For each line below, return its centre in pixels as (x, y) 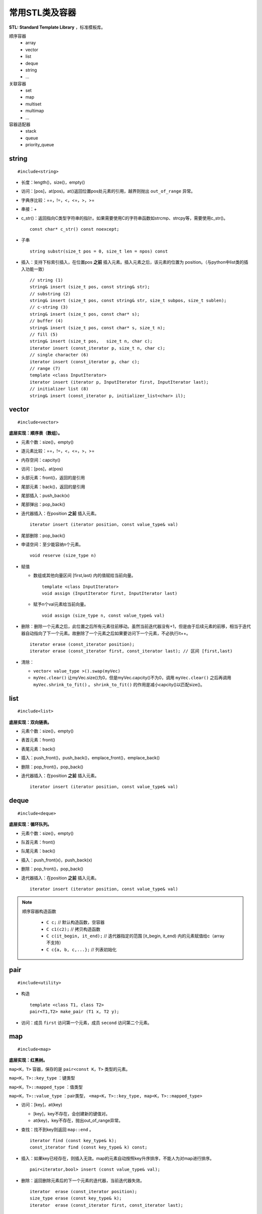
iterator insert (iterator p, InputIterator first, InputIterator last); (119, 382)
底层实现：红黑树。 (28, 1060)
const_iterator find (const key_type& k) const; (89, 1147)
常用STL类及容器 (42, 13)
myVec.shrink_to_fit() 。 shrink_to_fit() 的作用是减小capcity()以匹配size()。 (119, 684)
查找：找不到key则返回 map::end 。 (57, 1130)
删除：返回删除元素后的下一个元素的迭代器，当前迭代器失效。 (83, 1180)
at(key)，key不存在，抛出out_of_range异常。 (78, 1121)
